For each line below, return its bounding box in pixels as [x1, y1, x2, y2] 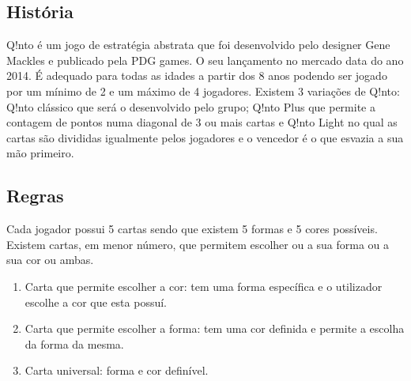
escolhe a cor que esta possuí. [25, 293, 167, 310]
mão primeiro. [6, 145, 74, 161]
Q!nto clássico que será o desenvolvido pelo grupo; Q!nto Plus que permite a [6, 98, 375, 115]
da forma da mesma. [25, 335, 124, 352]
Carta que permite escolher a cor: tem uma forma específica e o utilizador [25, 277, 383, 294]
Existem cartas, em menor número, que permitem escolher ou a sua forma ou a [6, 236, 390, 252]
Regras [6, 183, 64, 208]
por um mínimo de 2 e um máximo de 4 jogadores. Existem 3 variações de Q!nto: [6, 82, 400, 99]
